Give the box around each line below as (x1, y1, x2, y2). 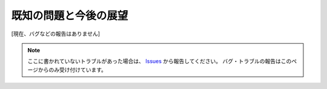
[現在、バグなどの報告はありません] (11, 30, 100, 37)
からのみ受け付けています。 (38, 66, 107, 73)
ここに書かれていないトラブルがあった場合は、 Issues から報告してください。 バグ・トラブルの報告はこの (27, 58, 292, 65)
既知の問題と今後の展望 (11, 9, 128, 22)
